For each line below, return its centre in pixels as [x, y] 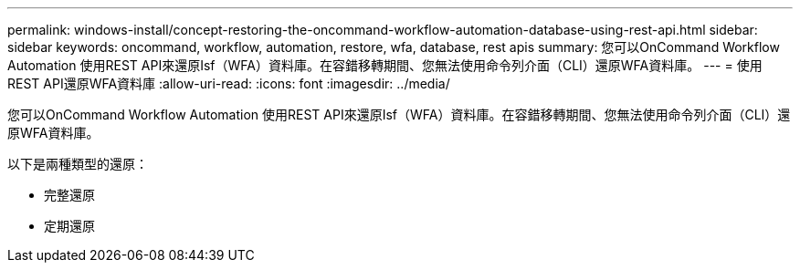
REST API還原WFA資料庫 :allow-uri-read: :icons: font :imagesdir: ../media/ [229, 83]
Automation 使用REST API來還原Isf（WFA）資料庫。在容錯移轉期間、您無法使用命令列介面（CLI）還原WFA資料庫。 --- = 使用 [385, 65]
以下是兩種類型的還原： [78, 164]
